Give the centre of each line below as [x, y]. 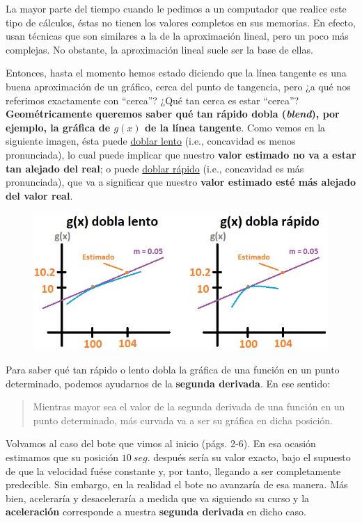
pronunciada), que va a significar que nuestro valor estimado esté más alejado [181, 182]
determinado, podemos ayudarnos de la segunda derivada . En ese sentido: [168, 383]
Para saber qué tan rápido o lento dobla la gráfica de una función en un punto [173, 369]
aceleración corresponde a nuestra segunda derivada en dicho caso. [156, 512]
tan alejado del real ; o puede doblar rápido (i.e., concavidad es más [155, 168]
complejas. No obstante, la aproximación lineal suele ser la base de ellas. [159, 49]
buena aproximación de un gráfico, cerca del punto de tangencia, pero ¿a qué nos [178, 86]
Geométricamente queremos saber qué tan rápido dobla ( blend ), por [173, 114]
